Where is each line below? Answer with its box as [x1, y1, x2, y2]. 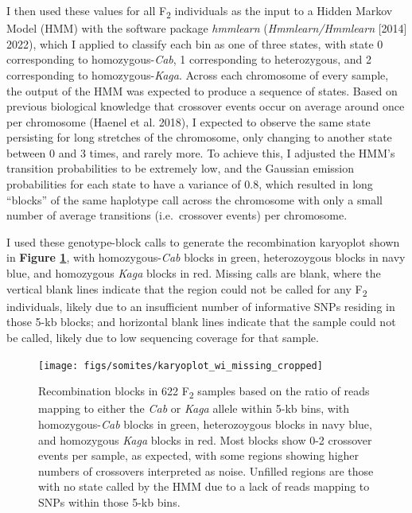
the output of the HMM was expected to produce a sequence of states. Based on [6, 82, 398, 99]
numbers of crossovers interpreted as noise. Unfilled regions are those [38, 462, 374, 479]
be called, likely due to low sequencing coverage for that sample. [6, 328, 319, 345]
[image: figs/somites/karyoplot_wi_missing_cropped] [38, 359, 323, 371]
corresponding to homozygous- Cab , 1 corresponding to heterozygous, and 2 [6, 51, 371, 68]
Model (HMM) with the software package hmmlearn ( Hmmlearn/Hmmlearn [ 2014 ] [6, 20, 407, 37]
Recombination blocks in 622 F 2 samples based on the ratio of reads [38, 383, 370, 401]
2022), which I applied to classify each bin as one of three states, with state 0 [6, 35, 383, 52]
